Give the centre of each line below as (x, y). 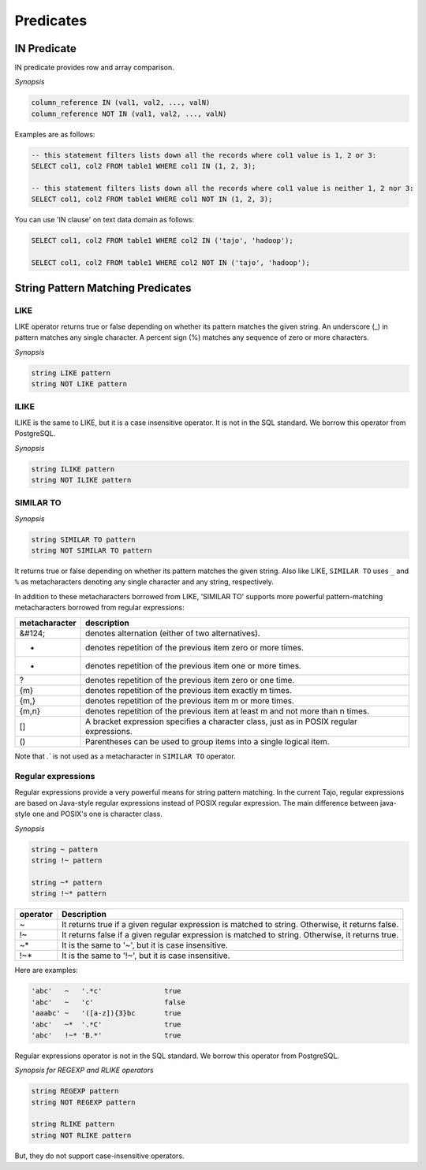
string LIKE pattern (71, 373)
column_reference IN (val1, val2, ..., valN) (121, 103)
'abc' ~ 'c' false (108, 1002)
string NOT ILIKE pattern (81, 480)
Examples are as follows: (55, 134)
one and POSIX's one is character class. (97, 814)
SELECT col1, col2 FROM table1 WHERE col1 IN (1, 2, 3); (144, 166)
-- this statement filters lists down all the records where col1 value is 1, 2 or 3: (204, 155)
